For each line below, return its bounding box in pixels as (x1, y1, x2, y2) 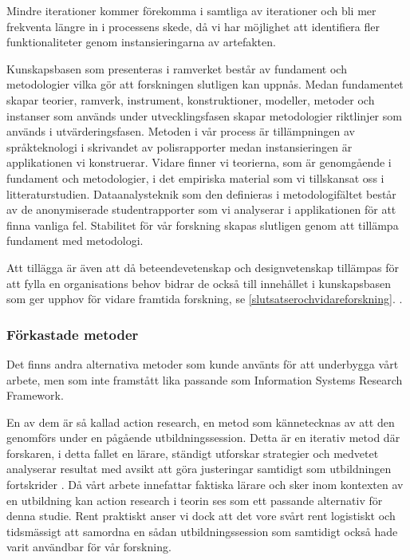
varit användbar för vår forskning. (6, 538, 171, 555)
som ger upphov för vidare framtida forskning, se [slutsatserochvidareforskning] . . (6, 290, 403, 307)
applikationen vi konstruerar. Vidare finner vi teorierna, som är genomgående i (6, 154, 392, 171)
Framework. (6, 387, 64, 404)
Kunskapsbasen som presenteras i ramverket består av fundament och (6, 60, 347, 77)
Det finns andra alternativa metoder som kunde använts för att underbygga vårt (6, 355, 399, 372)
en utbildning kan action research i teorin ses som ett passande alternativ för (6, 491, 383, 508)
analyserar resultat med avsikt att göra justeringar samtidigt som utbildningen (6, 460, 392, 477)
